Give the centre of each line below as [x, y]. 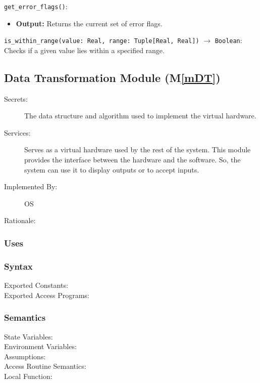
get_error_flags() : [36, 6]
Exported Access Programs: [47, 295]
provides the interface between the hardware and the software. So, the [133, 160]
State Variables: [29, 336]
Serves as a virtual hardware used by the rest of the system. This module [138, 150]
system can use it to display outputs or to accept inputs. [112, 169]
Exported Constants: [36, 285]
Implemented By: [31, 186]
